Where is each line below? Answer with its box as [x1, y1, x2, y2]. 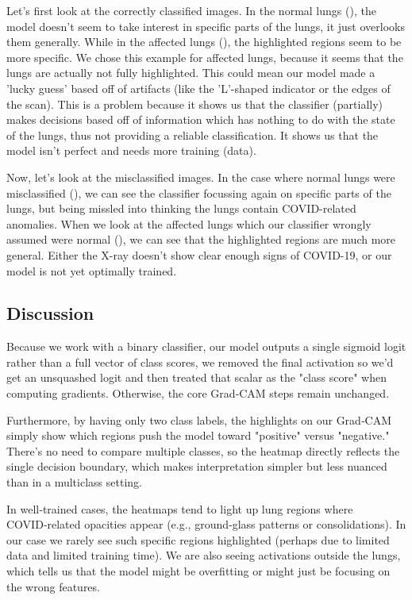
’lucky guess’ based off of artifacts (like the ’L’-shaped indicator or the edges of [6, 79, 391, 96]
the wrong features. [6, 578, 100, 594]
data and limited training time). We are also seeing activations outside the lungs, [6, 547, 401, 563]
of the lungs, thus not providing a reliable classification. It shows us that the [6, 126, 379, 143]
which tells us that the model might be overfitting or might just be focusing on [6, 563, 391, 579]
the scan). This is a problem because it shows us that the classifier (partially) [6, 95, 383, 112]
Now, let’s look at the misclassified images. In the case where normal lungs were [6, 168, 395, 185]
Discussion [6, 301, 94, 325]
